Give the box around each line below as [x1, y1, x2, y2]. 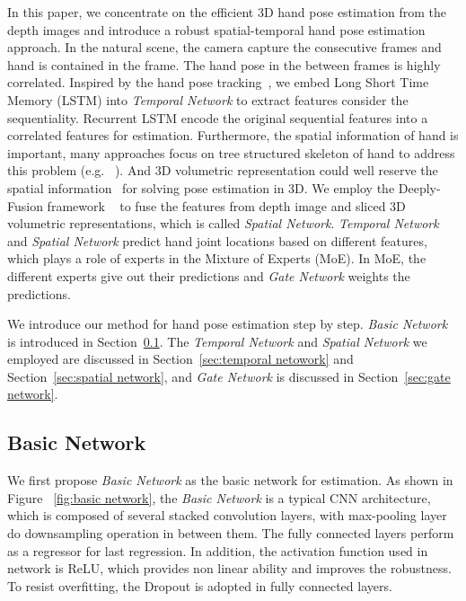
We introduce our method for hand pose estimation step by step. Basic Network [7, 314, 448, 333]
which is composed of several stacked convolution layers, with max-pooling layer [7, 506, 447, 525]
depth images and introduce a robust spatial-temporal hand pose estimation [7, 20, 426, 39]
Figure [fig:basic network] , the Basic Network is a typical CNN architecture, [7, 488, 431, 507]
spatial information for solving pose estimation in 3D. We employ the [7, 178, 395, 197]
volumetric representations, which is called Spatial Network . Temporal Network [7, 214, 439, 233]
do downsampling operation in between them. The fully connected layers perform [7, 524, 454, 543]
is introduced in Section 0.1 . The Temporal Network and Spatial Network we [7, 331, 427, 350]
